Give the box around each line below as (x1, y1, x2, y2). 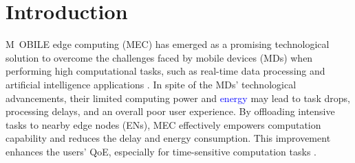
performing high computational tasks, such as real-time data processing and (6, 64, 325, 78)
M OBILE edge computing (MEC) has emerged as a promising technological (6, 37, 330, 51)
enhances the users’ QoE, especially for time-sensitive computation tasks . (6, 144, 316, 158)
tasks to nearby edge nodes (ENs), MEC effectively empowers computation (6, 117, 321, 131)
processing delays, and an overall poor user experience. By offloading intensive (6, 104, 335, 118)
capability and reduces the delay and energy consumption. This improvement (6, 131, 331, 145)
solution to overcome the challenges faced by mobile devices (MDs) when (6, 50, 313, 64)
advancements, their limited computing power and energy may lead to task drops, (6, 90, 350, 105)
